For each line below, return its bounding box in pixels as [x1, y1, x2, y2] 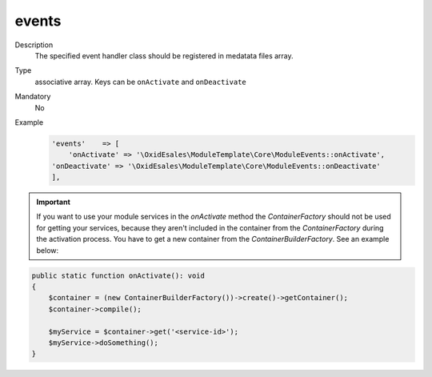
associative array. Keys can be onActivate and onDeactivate [34, 77, 247, 86]
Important [36, 197, 71, 207]
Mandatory [14, 92, 51, 102]
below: [36, 245, 59, 255]
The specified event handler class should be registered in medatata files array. [34, 50, 294, 60]
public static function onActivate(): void [31, 271, 206, 280]
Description [14, 40, 54, 50]
